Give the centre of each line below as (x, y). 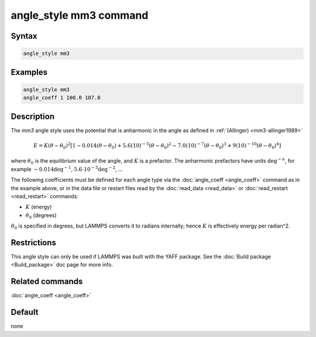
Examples (29, 72)
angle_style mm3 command (80, 15)
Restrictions (34, 243)
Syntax (24, 36)
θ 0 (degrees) (41, 216)
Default (25, 312)
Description (33, 116)
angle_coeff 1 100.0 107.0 (62, 98)
